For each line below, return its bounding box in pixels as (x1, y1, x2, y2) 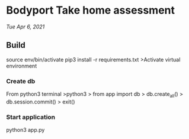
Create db (6, 77, 36, 85)
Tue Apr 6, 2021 (6, 23, 45, 30)
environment (6, 62, 37, 69)
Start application (6, 113, 56, 121)
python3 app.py (6, 127, 45, 134)
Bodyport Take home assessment (6, 4, 175, 17)
